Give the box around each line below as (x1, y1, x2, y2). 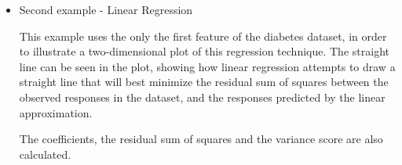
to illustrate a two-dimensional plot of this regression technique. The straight (19, 43, 389, 59)
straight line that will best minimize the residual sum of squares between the (19, 74, 389, 90)
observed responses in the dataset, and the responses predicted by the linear (19, 88, 386, 105)
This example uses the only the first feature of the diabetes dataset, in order (19, 27, 387, 44)
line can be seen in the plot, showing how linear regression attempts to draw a (19, 58, 396, 74)
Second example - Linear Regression (19, 2, 193, 17)
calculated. (19, 145, 71, 162)
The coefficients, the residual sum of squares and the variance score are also (19, 131, 383, 147)
